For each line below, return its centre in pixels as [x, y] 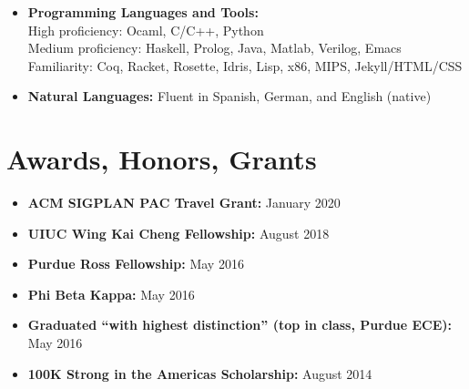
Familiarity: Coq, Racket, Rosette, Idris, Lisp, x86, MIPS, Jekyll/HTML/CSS [245, 65]
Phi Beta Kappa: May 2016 [111, 294]
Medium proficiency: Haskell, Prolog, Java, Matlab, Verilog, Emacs [214, 48]
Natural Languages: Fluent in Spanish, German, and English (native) [229, 96]
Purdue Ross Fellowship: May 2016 [136, 264]
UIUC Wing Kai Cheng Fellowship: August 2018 [178, 233]
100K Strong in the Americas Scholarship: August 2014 [200, 373]
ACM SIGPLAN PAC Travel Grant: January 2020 [184, 203]
